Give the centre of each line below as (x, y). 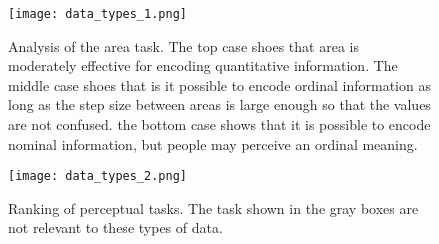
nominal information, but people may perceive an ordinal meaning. (213, 143)
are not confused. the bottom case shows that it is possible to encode (219, 124)
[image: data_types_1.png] (97, 14)
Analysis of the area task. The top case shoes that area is (183, 45)
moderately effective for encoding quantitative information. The (203, 65)
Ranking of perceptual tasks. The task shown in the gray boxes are (213, 207)
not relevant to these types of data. (115, 227)
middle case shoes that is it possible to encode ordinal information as (219, 84)
